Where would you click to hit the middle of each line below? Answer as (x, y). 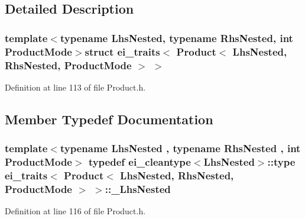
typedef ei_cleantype (139, 162)
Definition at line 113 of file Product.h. (75, 87)
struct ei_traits (122, 51)
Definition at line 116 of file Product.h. (75, 211)
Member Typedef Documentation (109, 119)
